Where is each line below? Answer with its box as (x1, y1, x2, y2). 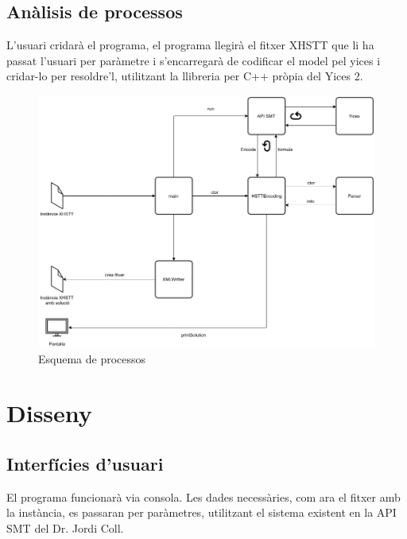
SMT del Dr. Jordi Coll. (6, 520, 124, 536)
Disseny (6, 397, 92, 429)
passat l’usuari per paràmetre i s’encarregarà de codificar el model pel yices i (6, 52, 381, 68)
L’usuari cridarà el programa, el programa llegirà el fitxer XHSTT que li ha (6, 37, 374, 53)
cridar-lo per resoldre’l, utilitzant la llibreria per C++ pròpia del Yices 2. (6, 68, 363, 84)
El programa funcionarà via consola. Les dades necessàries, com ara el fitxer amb (6, 488, 401, 505)
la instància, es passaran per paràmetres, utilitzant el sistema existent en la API (6, 504, 397, 521)
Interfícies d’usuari (6, 452, 164, 475)
